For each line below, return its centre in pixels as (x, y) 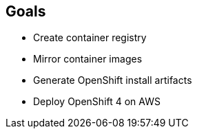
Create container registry (90, 38)
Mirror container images (88, 59)
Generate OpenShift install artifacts (113, 80)
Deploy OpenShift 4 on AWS (97, 102)
